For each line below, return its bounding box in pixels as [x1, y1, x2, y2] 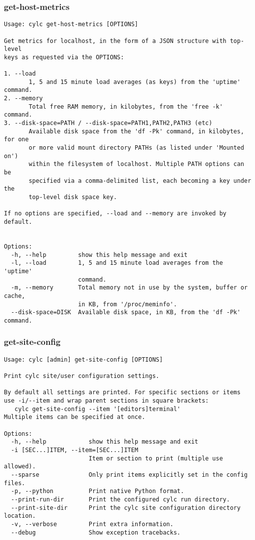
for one [4, 136, 29, 143]
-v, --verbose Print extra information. [11, 520, 174, 528]
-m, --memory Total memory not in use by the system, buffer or [11, 284, 248, 291]
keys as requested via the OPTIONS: [4, 53, 124, 61]
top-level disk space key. [29, 194, 117, 201]
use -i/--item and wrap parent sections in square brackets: [4, 397, 209, 404]
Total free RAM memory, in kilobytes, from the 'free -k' [29, 103, 223, 110]
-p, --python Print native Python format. [11, 488, 184, 495]
